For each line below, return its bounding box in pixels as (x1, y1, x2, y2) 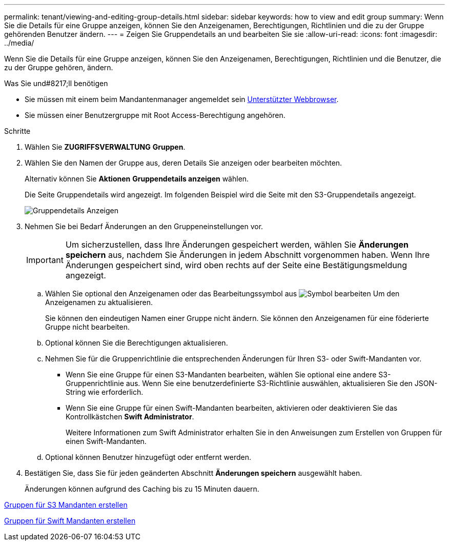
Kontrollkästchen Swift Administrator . (66, 412, 194, 421)
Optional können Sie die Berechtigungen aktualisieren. (45, 338, 228, 347)
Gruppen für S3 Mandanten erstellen (4, 500, 128, 509)
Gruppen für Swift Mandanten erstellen (4, 516, 136, 525)
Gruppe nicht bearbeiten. (45, 322, 130, 331)
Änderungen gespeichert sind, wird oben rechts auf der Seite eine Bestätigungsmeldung (65, 260, 407, 270)
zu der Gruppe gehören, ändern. (4, 63, 113, 72)
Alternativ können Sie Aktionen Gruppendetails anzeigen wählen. (25, 174, 249, 183)
